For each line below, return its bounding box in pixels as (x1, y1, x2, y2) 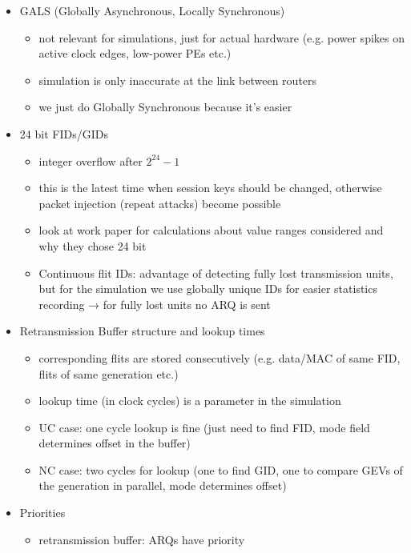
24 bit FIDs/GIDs (19, 125, 108, 142)
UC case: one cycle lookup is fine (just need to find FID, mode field (38, 419, 370, 435)
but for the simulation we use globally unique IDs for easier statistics (38, 280, 377, 297)
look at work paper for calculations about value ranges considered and (38, 222, 384, 238)
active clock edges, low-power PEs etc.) (38, 45, 232, 62)
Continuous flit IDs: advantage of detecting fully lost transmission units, (38, 264, 393, 281)
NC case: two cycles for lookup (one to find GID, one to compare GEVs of (38, 461, 403, 478)
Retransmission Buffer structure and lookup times (19, 323, 265, 339)
